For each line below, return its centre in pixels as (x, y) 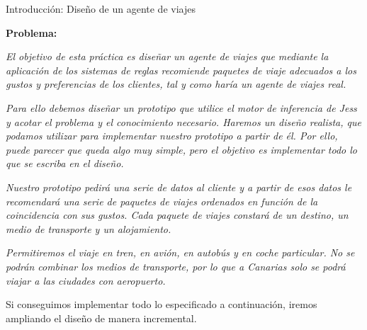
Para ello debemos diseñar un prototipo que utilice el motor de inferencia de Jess (181, 107)
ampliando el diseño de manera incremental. (101, 318)
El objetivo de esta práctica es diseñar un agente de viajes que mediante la (167, 56)
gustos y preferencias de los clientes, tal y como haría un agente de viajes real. (176, 84)
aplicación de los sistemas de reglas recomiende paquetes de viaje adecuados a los (181, 70)
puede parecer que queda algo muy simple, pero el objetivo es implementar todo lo (182, 149)
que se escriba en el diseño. (65, 163)
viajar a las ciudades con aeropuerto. (86, 280)
